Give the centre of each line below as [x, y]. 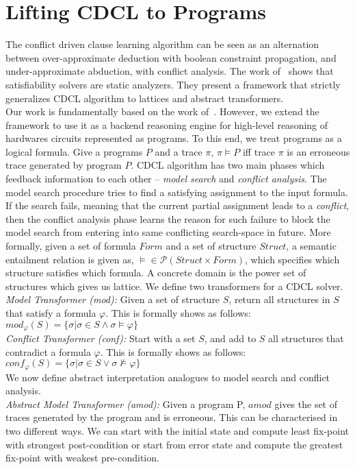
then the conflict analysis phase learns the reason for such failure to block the [168, 218]
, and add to [230, 338]
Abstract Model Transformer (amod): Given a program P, [126, 404]
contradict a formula [48, 351]
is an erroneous [318, 151]
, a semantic [311, 246]
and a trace [179, 151]
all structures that [306, 338]
